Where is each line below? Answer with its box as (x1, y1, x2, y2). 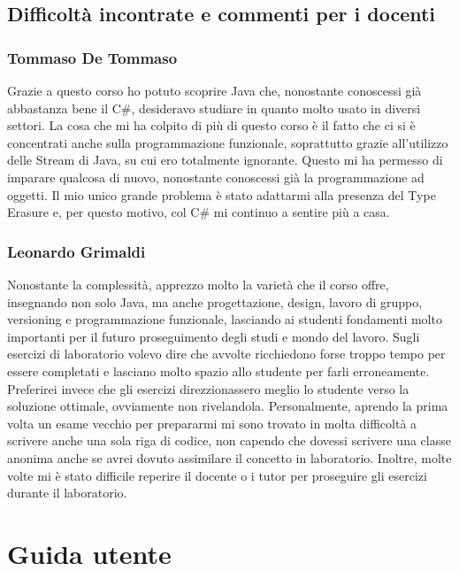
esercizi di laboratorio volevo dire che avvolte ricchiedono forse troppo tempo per (7, 344, 446, 363)
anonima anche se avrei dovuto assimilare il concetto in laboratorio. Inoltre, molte (7, 448, 452, 467)
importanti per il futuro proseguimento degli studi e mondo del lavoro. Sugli (7, 327, 420, 345)
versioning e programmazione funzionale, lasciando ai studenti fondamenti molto (7, 310, 442, 328)
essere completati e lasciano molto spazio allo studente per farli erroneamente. (7, 361, 430, 380)
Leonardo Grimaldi (7, 240, 146, 262)
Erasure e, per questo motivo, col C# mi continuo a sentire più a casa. (7, 203, 390, 221)
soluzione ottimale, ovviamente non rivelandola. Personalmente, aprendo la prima (7, 397, 448, 415)
